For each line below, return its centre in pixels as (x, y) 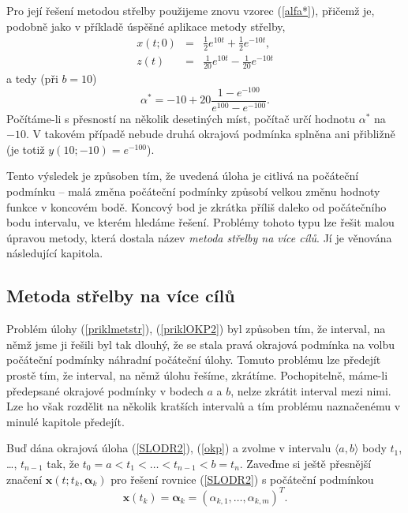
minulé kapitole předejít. (66, 421)
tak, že (63, 463)
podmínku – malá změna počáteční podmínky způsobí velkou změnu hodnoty (193, 191)
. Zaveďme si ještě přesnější (305, 463)
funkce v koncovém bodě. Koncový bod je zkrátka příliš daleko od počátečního (197, 206)
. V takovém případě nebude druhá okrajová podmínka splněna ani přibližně (210, 134)
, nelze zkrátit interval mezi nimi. (311, 390)
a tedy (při (32, 78)
